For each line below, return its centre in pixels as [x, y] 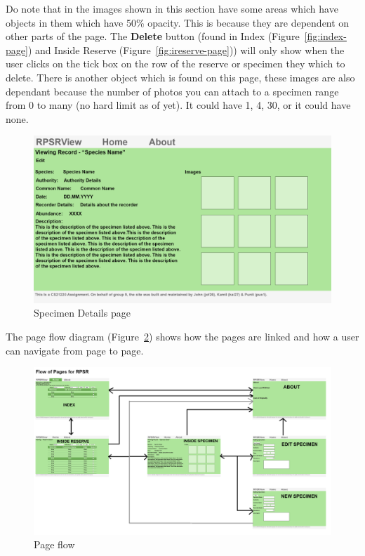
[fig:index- [325, 36]
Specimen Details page [82, 313]
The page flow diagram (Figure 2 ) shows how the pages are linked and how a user [182, 337]
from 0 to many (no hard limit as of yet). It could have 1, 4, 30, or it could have [178, 105]
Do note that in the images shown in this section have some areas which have [172, 8]
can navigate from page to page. [75, 350]
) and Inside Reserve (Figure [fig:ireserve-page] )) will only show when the [186, 49]
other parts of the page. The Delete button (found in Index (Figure [153, 36]
